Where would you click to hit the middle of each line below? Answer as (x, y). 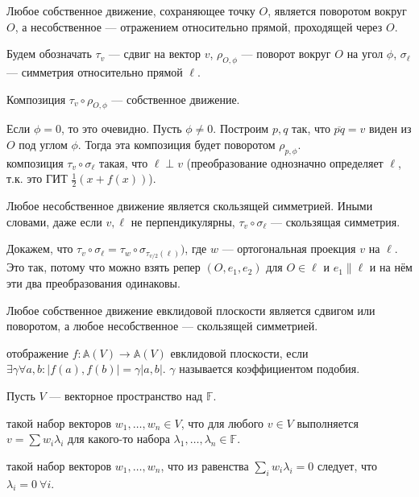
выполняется (328, 422)
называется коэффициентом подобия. (270, 369)
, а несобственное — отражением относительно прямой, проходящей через (199, 26)
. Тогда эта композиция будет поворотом (176, 144)
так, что (311, 128)
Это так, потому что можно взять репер (104, 267)
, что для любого (222, 422)
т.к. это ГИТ (37, 178)
